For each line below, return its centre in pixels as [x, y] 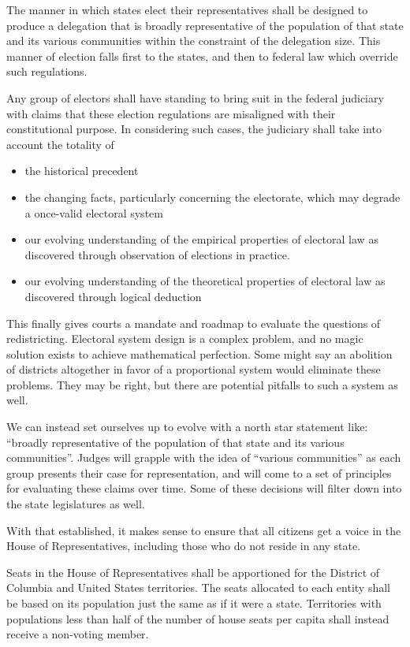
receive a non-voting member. [78, 634]
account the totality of [60, 144]
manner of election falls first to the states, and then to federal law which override [202, 56]
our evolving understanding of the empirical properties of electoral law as [201, 239]
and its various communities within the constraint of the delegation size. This [194, 41]
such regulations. [47, 71]
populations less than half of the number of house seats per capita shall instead [198, 618]
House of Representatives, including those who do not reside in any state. [184, 546]
